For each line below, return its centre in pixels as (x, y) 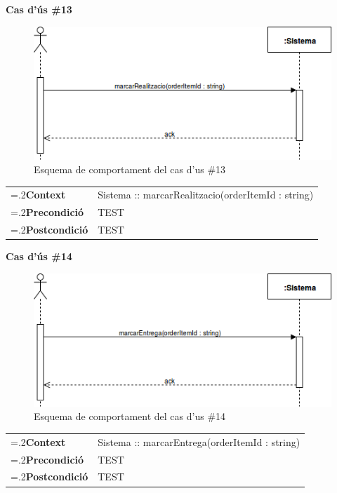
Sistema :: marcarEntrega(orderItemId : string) (199, 441)
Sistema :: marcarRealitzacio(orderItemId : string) (206, 195)
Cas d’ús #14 (39, 256)
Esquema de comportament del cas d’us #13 (130, 169)
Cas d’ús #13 (39, 9)
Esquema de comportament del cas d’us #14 (130, 416)
